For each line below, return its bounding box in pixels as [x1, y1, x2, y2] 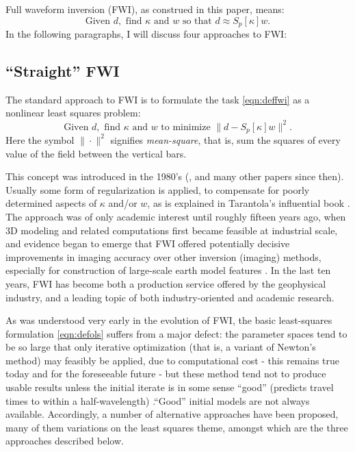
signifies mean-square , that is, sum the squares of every [110, 132, 341, 147]
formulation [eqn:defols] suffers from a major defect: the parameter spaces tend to [5, 326, 347, 340]
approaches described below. [5, 434, 124, 448]
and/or [108, 196, 137, 210]
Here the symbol [5, 132, 75, 147]
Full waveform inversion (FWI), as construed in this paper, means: [5, 2, 285, 16]
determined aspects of [5, 196, 97, 210]
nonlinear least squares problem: [5, 105, 141, 120]
